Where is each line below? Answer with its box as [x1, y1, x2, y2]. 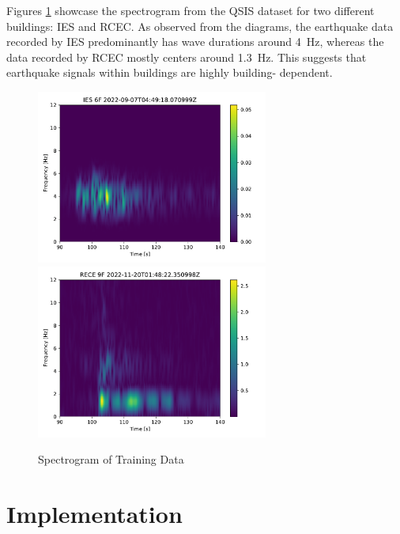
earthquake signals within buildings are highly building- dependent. [6, 64, 333, 81]
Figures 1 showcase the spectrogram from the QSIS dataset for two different [6, 2, 375, 18]
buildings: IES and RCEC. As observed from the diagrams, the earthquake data [6, 17, 394, 34]
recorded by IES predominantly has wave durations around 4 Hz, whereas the [6, 33, 384, 50]
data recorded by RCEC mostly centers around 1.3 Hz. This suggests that [6, 48, 367, 65]
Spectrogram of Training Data [38, 451, 184, 468]
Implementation [6, 497, 183, 529]
